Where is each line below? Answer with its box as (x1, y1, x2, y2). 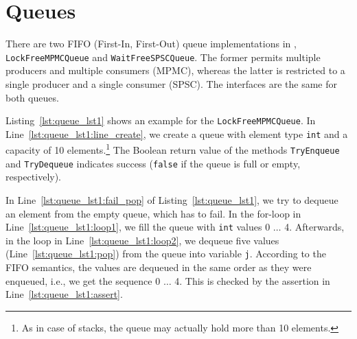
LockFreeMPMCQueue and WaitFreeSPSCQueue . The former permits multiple (5, 49, 321, 64)
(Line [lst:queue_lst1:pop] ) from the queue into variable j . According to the (5, 246, 326, 261)
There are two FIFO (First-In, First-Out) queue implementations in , (5, 36, 297, 51)
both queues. (5, 90, 59, 104)
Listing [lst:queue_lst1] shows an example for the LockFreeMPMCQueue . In (5, 113, 316, 128)
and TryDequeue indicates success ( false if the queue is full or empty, (5, 156, 301, 170)
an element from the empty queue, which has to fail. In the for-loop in (5, 206, 301, 220)
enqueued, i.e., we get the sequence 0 (5, 273, 161, 288)
